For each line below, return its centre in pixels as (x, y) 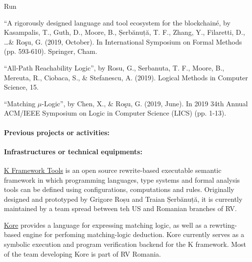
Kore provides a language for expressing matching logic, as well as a (106, 225)
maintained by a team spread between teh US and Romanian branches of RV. (120, 208)
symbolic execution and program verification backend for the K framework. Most (125, 244)
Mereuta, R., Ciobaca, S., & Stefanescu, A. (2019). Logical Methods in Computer (126, 77)
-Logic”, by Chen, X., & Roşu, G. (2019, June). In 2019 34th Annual (145, 103)
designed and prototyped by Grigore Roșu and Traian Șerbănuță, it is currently (123, 199)
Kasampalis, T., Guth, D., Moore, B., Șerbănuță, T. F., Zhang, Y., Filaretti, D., (125, 32)
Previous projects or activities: (57, 132)
